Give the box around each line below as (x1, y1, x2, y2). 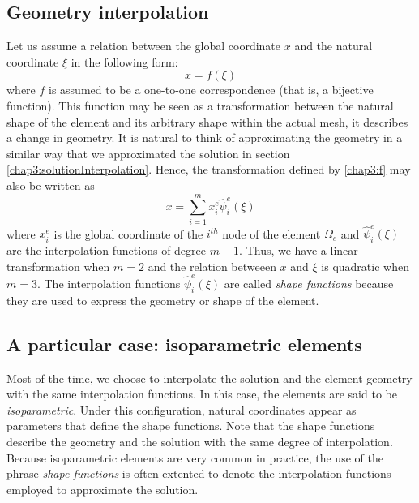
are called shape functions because (224, 275, 394, 292)
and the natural (294, 37, 373, 54)
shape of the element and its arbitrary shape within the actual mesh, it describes (6, 113, 408, 130)
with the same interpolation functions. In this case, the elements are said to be (6, 385, 397, 402)
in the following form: (71, 53, 178, 70)
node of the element (222, 225, 321, 242)
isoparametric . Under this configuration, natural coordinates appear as (6, 401, 357, 418)
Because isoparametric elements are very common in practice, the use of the (6, 449, 383, 466)
